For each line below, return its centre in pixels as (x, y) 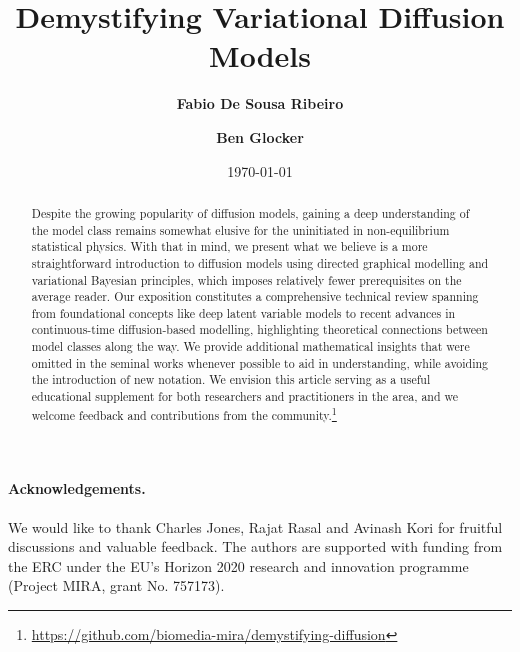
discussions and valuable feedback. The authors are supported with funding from (255, 546)
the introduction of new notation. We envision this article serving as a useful (231, 379)
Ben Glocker (260, 136)
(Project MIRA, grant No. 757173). (116, 585)
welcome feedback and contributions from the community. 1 (184, 413)
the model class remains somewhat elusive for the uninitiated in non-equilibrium (240, 229)
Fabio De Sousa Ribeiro (260, 103)
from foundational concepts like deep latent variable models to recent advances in (243, 312)
